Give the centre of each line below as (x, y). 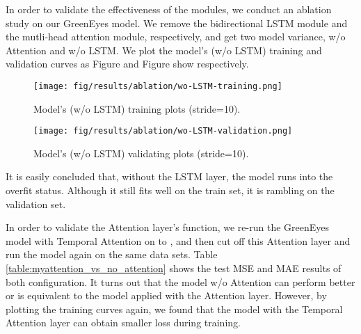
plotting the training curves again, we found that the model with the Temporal (174, 309)
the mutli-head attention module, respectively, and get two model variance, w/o (176, 37)
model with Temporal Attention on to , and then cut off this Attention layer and (178, 240)
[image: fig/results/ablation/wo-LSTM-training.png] (158, 86)
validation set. (36, 204)
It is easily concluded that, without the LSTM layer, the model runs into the (169, 176)
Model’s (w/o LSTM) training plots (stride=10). (137, 108)
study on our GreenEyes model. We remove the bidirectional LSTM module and (177, 23)
